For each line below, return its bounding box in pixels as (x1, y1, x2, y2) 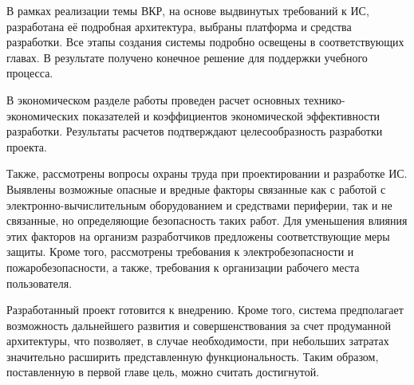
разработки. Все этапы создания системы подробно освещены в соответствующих (6, 33, 404, 50)
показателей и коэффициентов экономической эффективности (82, 107, 380, 124)
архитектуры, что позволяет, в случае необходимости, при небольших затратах (6, 332, 389, 349)
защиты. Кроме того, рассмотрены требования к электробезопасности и (6, 243, 354, 260)
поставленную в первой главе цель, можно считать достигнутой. (6, 363, 320, 380)
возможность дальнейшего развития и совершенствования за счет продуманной (6, 316, 391, 333)
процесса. (6, 65, 53, 81)
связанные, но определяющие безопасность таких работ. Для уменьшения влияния (6, 212, 408, 229)
